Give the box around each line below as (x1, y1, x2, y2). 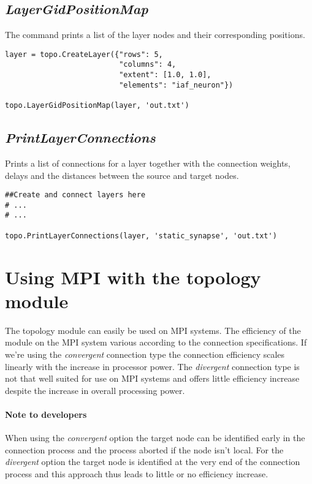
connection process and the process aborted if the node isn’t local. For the (5, 443, 284, 456)
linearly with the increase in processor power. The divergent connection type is (5, 360, 300, 372)
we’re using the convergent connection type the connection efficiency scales (5, 347, 285, 360)
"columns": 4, (119, 60, 177, 69)
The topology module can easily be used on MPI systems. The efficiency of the (5, 323, 301, 336)
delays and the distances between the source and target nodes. (5, 168, 239, 181)
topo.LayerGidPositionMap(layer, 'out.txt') (5, 101, 189, 110)
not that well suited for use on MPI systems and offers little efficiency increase (5, 372, 300, 385)
